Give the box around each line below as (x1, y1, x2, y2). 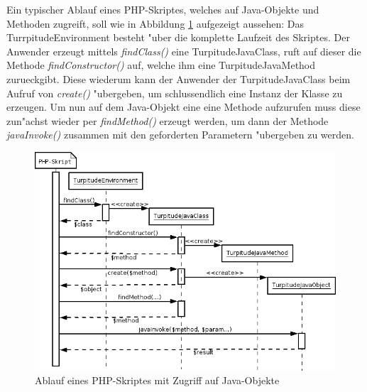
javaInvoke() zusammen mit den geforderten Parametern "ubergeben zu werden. (6, 127, 354, 142)
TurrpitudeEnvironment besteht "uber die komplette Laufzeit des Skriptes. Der (6, 30, 350, 45)
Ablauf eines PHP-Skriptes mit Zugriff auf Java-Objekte (35, 373, 280, 388)
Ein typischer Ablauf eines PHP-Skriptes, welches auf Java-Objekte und (6, 2, 319, 16)
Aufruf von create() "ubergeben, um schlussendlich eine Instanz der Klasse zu (6, 85, 343, 100)
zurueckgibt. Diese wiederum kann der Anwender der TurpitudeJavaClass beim (6, 71, 351, 86)
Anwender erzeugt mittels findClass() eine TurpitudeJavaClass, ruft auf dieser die (6, 43, 361, 58)
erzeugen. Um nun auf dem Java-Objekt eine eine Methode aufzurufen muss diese (6, 99, 361, 114)
